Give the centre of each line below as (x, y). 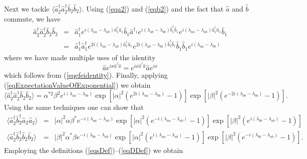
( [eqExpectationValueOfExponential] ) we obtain (77, 85)
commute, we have (32, 18)
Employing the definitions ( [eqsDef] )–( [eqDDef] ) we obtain (94, 150)
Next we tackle (27, 9)
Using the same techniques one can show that (74, 107)
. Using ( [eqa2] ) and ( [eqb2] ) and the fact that (153, 9)
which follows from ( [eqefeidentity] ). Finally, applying (86, 75)
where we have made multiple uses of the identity (80, 57)
